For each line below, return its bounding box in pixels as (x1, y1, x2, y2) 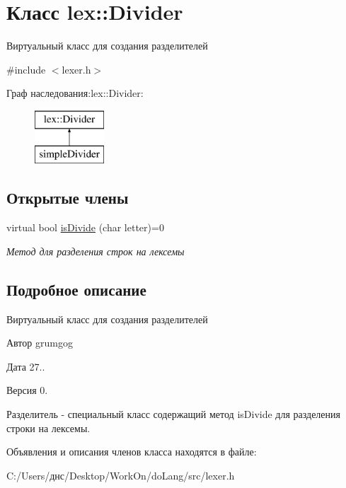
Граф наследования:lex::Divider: (6, 86, 144, 100)
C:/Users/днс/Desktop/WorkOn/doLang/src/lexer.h (6, 467, 235, 482)
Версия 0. (6, 383, 48, 397)
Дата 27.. (6, 359, 45, 373)
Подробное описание (6, 278, 146, 300)
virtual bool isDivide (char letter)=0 (6, 220, 164, 235)
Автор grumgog (6, 335, 73, 350)
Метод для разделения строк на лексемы (6, 243, 185, 258)
